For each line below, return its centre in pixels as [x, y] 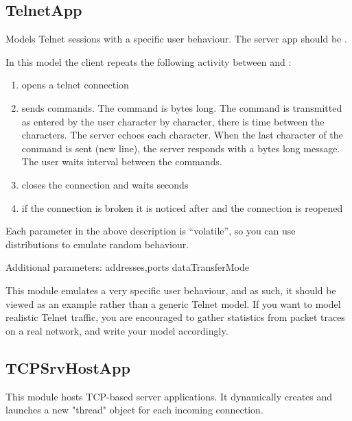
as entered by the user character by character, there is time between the [173, 121]
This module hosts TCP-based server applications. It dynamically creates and [169, 396]
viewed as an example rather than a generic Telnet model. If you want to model [173, 303]
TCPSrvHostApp [68, 367]
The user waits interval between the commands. [122, 161]
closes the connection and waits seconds [105, 184]
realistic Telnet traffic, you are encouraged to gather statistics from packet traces [175, 317]
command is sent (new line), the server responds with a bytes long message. [181, 148]
